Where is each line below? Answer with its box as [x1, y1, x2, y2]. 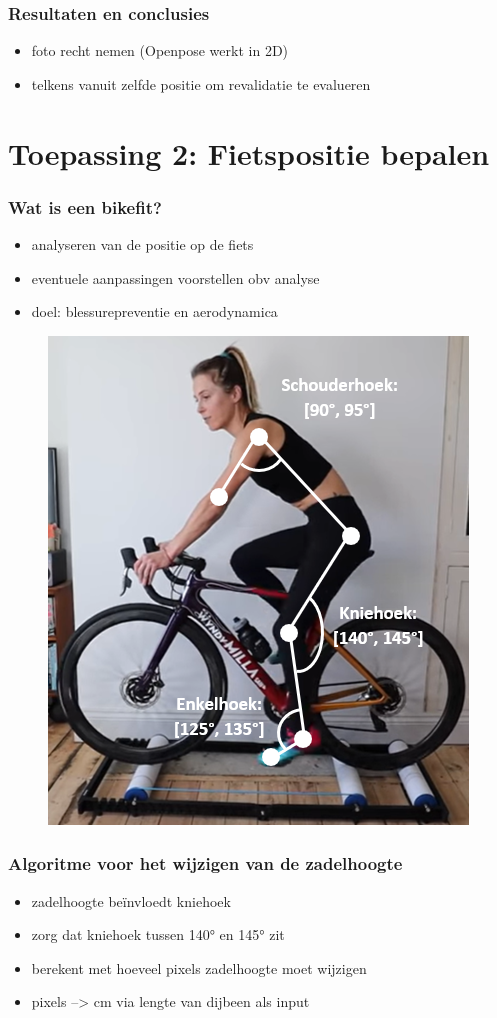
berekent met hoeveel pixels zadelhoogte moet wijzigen [31, 957, 367, 978]
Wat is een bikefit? [8, 194, 162, 219]
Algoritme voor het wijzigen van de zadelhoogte [8, 851, 403, 876]
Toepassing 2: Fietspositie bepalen [8, 132, 490, 173]
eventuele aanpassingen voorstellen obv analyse [31, 267, 320, 288]
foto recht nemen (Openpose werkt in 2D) [31, 40, 289, 61]
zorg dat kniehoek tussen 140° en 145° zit [31, 924, 285, 945]
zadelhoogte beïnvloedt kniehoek [31, 890, 231, 911]
